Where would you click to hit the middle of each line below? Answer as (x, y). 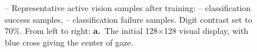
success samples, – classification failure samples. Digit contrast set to (128, 19)
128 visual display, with (206, 31)
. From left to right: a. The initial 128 (89, 31)
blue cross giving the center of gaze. (69, 42)
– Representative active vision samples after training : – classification (128, 8)
